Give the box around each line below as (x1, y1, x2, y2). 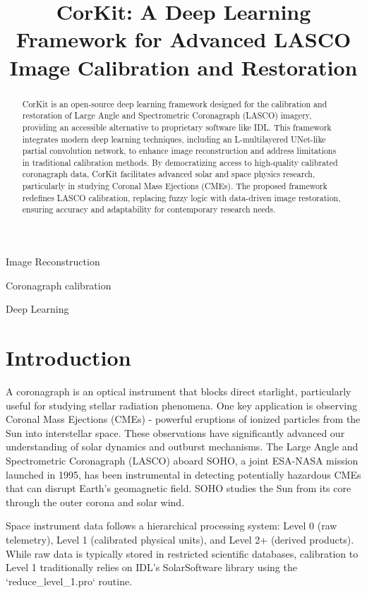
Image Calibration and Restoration (9, 52, 358, 81)
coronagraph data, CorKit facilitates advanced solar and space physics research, (22, 168, 315, 180)
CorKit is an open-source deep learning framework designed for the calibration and (22, 97, 327, 109)
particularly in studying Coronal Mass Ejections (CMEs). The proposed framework (22, 180, 327, 192)
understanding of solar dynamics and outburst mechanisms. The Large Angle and (6, 439, 359, 454)
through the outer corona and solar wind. (6, 494, 185, 509)
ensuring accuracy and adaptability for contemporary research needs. (22, 203, 276, 215)
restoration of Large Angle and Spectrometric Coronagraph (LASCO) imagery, (22, 109, 312, 121)
